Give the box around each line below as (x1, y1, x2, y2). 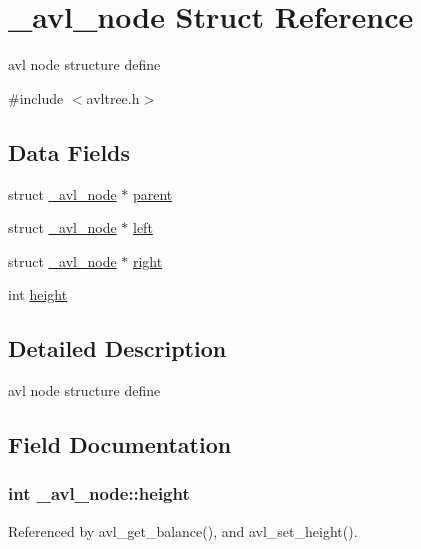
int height (8, 284, 68, 305)
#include (8, 87, 64, 108)
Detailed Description (8, 333, 227, 364)
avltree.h (86, 87, 140, 108)
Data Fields (8, 136, 131, 167)
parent (132, 183, 173, 204)
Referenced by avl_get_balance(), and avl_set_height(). (8, 520, 358, 541)
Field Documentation (8, 429, 232, 460)
